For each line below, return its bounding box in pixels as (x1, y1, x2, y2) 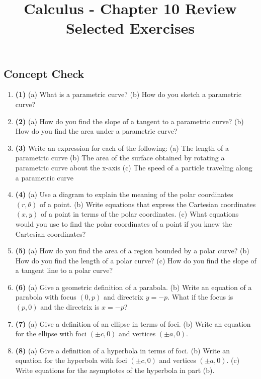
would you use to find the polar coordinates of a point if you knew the (15, 218, 232, 229)
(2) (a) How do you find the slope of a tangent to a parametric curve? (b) (15, 116, 244, 126)
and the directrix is (40, 302, 100, 312)
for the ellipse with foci (15, 328, 87, 339)
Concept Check (4, 65, 84, 81)
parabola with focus (15, 292, 76, 302)
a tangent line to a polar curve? (15, 265, 113, 275)
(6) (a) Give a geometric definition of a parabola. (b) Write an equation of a (15, 281, 252, 292)
